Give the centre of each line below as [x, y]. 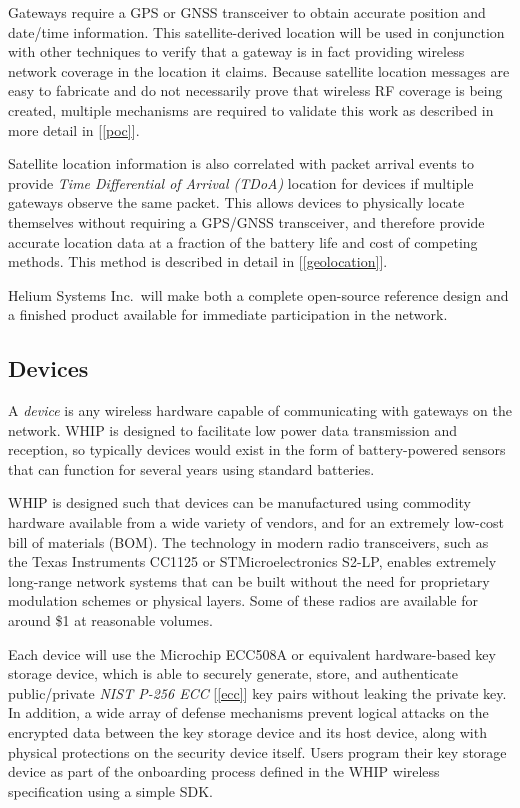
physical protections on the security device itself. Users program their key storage [257, 751]
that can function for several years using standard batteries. [191, 468]
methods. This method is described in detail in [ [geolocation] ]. [198, 261]
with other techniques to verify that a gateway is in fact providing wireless [236, 51]
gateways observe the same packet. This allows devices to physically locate [236, 202]
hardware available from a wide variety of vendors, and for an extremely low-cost [256, 522]
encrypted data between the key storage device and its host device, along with [247, 732]
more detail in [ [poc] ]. [74, 129]
